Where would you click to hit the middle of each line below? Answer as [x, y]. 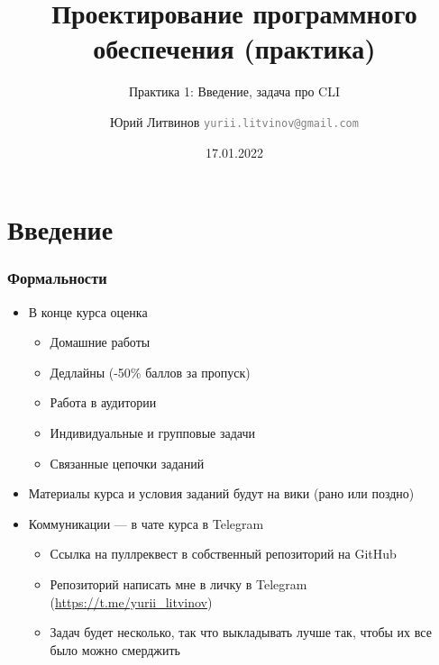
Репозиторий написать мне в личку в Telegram [178, 583]
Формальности [57, 278]
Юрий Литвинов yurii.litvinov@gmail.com [234, 121]
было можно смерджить [115, 649]
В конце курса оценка [88, 311]
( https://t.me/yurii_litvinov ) [131, 601]
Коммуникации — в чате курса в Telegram [146, 523]
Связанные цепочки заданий [127, 463]
